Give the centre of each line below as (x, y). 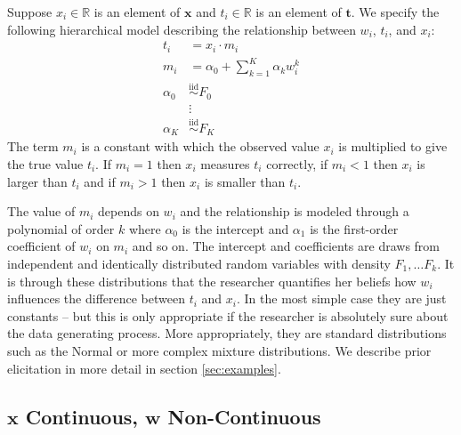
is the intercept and (235, 228)
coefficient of (41, 246)
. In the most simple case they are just (341, 298)
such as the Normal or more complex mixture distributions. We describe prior (219, 350)
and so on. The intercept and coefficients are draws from (286, 246)
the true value (45, 164)
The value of (41, 211)
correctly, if (297, 164)
